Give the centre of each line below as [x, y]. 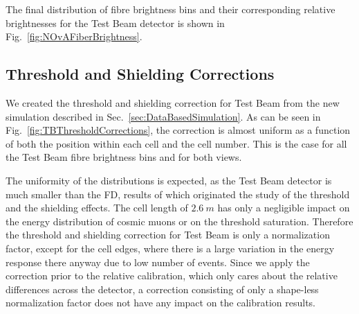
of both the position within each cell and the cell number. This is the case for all [176, 143]
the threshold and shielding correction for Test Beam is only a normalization [168, 235]
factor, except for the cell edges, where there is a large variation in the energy [170, 248]
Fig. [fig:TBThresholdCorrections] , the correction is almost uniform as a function [178, 130]
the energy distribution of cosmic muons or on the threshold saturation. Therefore [179, 221]
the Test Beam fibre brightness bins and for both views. [124, 157]
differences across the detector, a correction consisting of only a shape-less [162, 289]
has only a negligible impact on [284, 208]
